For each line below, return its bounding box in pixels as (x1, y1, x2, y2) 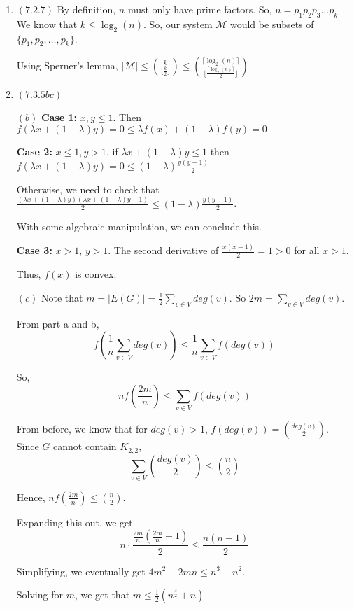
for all (294, 243, 320, 258)
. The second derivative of (108, 243, 219, 258)
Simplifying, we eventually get (16, 563, 146, 578)
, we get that (74, 587, 130, 602)
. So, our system (143, 16, 213, 31)
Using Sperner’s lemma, (16, 58, 118, 73)
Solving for (16, 587, 63, 602)
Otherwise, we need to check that (16, 181, 160, 196)
